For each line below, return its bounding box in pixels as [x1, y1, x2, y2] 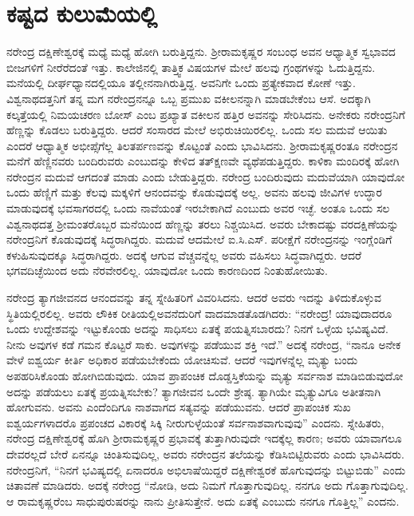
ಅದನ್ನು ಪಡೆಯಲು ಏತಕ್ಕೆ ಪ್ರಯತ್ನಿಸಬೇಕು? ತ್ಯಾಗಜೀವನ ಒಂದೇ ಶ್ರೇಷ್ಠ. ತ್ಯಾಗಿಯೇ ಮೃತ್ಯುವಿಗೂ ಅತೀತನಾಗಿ [6, 383, 381, 399]
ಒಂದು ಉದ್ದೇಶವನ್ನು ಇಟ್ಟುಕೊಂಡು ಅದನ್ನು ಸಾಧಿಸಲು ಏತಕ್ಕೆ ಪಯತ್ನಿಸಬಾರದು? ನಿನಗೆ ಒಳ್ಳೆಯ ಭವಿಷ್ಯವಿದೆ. [6, 320, 388, 337]
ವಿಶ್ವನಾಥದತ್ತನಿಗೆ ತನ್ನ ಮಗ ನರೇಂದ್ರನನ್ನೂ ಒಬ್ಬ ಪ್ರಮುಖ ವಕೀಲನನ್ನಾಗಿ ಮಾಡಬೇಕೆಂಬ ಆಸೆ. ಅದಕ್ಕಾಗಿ [6, 89, 371, 106]
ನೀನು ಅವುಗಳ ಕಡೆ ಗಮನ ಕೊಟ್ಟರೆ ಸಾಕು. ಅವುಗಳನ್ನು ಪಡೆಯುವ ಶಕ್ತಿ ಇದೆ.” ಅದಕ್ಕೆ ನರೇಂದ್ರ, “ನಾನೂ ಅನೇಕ [6, 335, 401, 352]
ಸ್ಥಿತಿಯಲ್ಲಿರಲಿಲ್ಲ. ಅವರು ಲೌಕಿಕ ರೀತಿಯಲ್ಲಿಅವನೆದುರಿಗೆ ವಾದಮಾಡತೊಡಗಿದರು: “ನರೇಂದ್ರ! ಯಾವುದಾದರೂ [6, 304, 392, 321]
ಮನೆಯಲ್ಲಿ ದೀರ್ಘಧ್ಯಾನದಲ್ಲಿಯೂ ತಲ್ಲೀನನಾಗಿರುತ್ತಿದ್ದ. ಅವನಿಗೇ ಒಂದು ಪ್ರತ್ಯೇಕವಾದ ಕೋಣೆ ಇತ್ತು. [6, 74, 356, 91]
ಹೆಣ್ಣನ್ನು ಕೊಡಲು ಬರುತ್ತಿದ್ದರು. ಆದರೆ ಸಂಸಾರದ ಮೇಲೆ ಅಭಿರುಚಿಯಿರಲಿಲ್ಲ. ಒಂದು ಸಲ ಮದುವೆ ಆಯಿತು [6, 121, 388, 138]
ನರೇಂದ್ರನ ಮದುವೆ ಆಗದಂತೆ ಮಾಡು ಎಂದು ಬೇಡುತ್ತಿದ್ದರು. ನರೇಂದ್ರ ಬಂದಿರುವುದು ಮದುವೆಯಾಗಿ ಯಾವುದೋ [6, 168, 405, 185]
